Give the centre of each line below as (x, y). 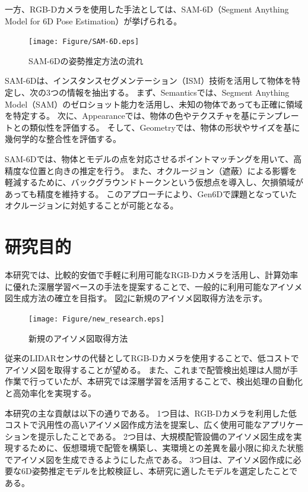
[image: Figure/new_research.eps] (97, 319)
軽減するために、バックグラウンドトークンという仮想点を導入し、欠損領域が (154, 182)
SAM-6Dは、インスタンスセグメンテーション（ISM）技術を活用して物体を (148, 81)
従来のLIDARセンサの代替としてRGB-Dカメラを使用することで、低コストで (152, 358)
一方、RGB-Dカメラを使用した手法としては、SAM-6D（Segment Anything (147, 9)
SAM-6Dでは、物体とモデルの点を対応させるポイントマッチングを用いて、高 (153, 159)
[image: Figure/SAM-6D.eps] (84, 42)
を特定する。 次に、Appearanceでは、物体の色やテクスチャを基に (131, 116)
